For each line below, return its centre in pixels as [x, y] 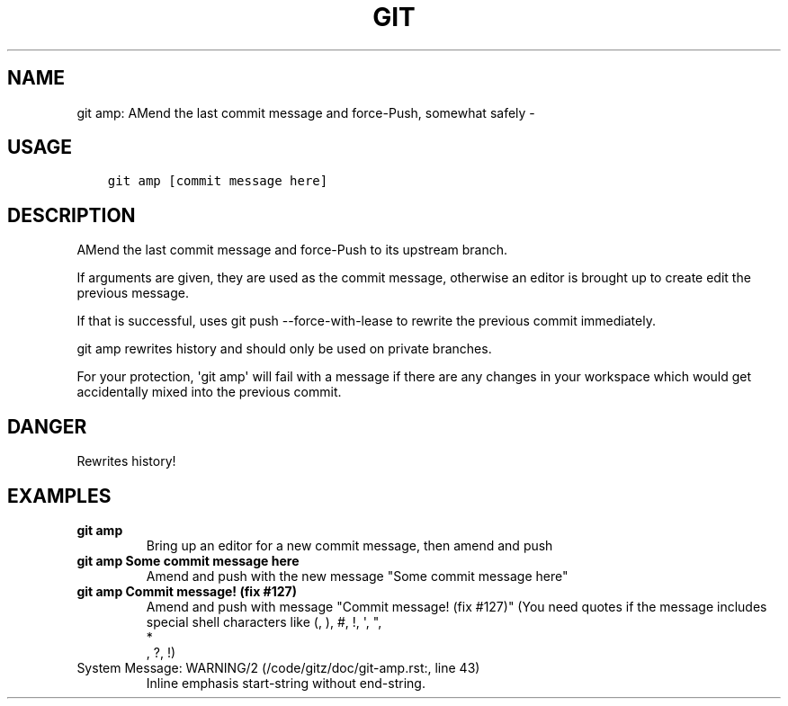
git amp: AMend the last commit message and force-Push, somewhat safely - [306, 112]
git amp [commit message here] [218, 181]
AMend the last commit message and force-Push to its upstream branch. [292, 250]
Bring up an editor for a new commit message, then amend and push [349, 545]
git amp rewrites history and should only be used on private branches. [284, 349]
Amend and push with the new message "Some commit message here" [357, 576]
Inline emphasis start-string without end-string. [286, 683]
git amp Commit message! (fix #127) [187, 591]
